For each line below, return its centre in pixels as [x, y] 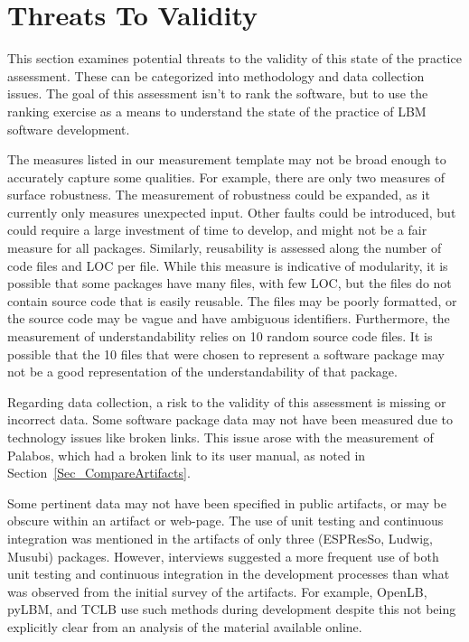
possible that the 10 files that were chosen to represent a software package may [226, 354]
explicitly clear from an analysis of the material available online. [185, 626]
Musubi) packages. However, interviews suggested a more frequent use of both [223, 556]
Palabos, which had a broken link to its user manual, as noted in [187, 455]
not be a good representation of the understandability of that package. [202, 372]
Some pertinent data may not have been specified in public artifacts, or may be [227, 502]
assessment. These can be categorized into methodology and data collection [216, 75]
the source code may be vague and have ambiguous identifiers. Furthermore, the [229, 318]
